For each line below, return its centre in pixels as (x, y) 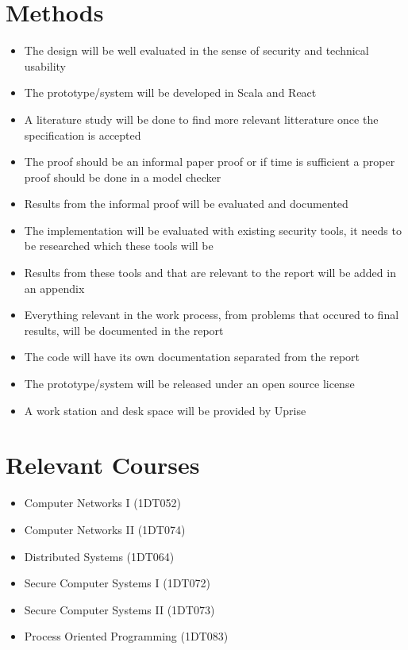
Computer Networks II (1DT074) (105, 529)
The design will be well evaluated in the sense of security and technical (196, 50)
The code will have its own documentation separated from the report (192, 357)
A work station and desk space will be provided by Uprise (165, 410)
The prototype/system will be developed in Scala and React (170, 92)
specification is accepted (83, 135)
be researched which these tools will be (119, 246)
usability (45, 65)
